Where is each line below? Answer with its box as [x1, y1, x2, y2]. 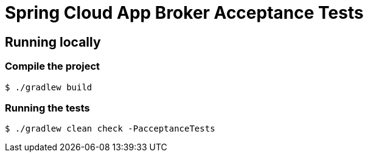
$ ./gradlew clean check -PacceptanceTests [5, 124, 215, 134]
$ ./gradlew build [5, 82, 92, 92]
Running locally [5, 34, 101, 50]
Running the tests [5, 101, 90, 114]
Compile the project [5, 60, 100, 73]
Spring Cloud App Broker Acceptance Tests [5, 2, 364, 23]
